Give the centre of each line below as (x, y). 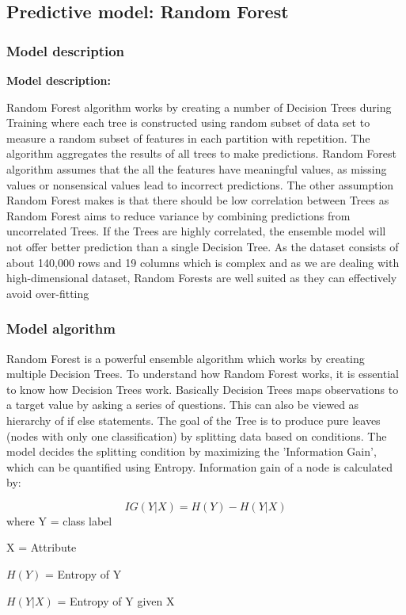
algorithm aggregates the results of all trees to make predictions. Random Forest (201, 153)
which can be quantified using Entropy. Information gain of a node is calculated (200, 466)
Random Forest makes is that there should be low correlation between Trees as (198, 200)
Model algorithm (61, 329)
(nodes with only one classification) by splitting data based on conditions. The (197, 435)
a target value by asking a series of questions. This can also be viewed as (183, 405)
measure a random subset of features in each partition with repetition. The (188, 138)
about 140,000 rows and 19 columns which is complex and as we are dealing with (203, 262)
